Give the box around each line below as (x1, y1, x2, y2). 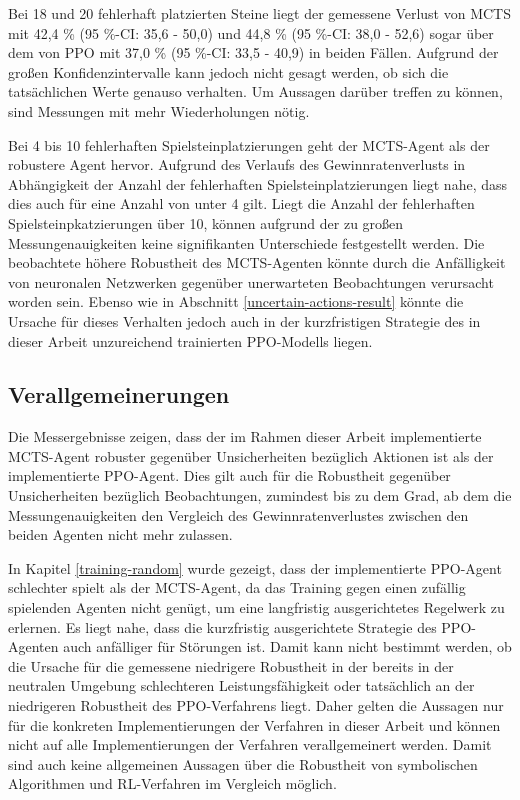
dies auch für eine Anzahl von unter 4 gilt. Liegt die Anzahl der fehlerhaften (8, 193, 475, 214)
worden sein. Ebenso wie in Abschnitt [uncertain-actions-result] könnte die (8, 291, 464, 312)
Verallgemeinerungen (8, 379, 230, 410)
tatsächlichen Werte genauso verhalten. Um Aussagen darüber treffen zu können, (8, 81, 503, 102)
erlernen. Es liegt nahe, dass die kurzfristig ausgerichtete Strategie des (8, 616, 437, 637)
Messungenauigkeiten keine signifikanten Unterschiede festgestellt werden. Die (8, 232, 485, 253)
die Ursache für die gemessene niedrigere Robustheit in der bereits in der (8, 655, 454, 676)
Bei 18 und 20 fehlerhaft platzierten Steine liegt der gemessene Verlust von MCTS (8, 3, 512, 23)
